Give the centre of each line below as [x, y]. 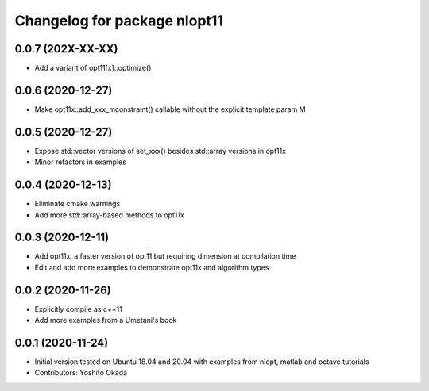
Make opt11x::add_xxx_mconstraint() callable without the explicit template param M [170, 109]
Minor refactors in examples [81, 162]
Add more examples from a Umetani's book [106, 320]
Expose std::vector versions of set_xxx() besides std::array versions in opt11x [160, 151]
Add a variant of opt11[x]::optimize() [93, 68]
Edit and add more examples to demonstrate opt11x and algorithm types [152, 267]
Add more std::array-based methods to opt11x [109, 215]
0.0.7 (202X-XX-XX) [66, 49]
